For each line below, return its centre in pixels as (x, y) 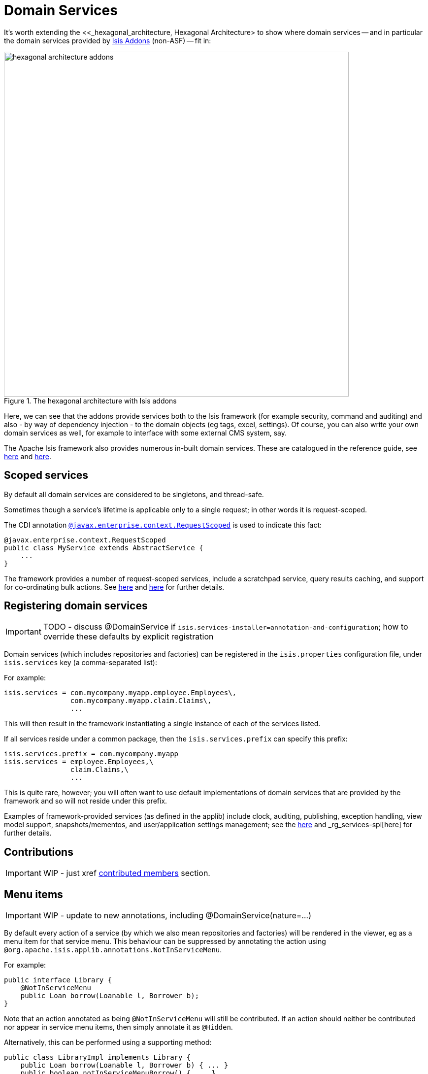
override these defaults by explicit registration (128, 637)
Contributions (39, 852)
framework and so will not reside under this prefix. (86, 801)
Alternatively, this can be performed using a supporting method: (108, 1042)
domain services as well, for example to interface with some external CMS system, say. (146, 433)
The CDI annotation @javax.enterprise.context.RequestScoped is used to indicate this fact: (163, 525)
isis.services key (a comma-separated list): (81, 663)
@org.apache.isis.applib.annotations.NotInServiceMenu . (113, 950)
